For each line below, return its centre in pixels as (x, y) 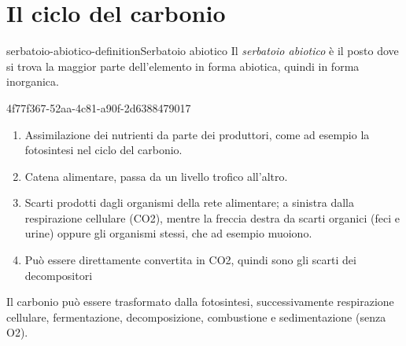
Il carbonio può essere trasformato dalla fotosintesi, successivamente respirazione (200, 302)
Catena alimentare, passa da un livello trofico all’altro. (156, 176)
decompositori (59, 275)
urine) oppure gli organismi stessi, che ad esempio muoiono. (168, 233)
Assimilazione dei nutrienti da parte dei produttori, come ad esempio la (197, 134)
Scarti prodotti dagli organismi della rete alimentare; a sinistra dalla (189, 202)
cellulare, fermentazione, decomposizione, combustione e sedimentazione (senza (196, 317)
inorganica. (33, 81)
